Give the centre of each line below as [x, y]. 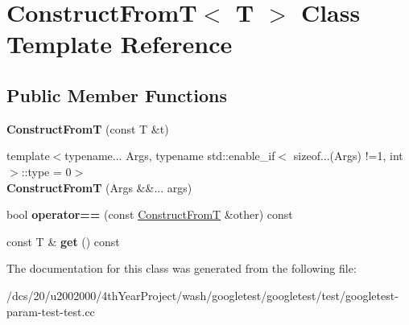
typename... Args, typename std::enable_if [170, 156]
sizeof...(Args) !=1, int [348, 156]
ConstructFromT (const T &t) [88, 128]
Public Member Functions [117, 95]
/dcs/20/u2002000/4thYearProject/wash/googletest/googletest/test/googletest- [202, 295]
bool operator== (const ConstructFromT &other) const [150, 214]
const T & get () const [63, 241]
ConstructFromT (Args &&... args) [99, 187]
